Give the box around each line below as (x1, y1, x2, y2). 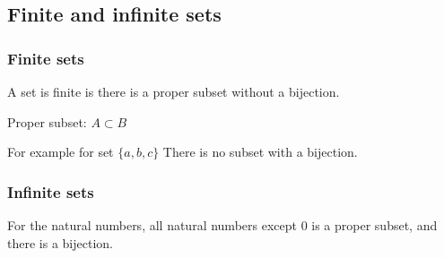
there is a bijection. (7, 233, 113, 252)
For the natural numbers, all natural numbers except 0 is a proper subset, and (7, 216, 438, 234)
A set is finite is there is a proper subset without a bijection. (7, 82, 340, 100)
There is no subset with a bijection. (162, 142, 358, 161)
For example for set (7, 142, 114, 161)
